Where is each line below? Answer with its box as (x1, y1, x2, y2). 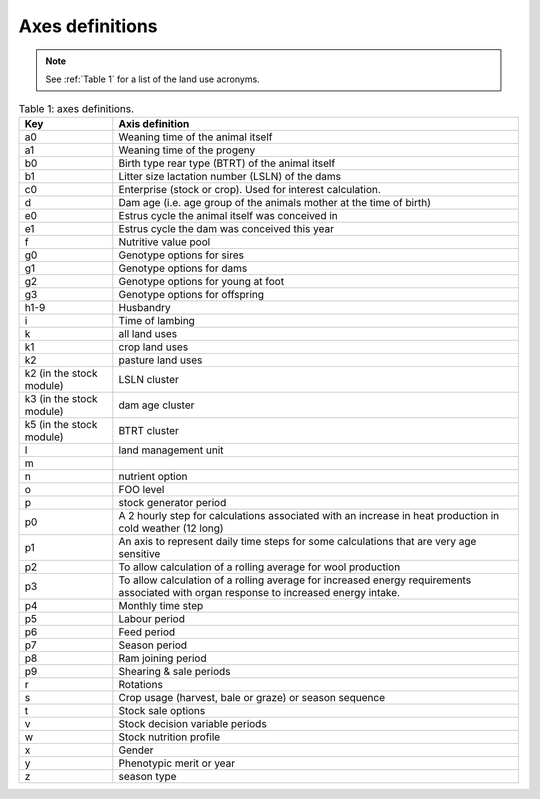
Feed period (118, 625, 176, 639)
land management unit (118, 443, 224, 457)
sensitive (118, 546, 161, 560)
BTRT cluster (118, 423, 180, 437)
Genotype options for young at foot (118, 274, 285, 288)
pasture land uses (118, 353, 203, 367)
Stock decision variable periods (118, 716, 267, 730)
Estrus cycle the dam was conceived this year (118, 221, 335, 235)
